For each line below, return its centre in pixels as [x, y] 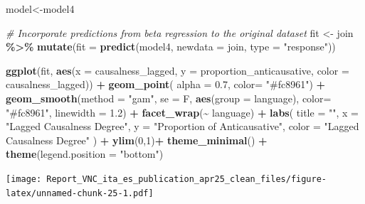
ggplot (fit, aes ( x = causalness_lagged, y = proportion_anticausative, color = [178, 70]
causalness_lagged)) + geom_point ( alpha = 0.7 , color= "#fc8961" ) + [166, 84]
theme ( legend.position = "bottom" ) [85, 154]
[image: [24, 179]
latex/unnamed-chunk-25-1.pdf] [80, 193]
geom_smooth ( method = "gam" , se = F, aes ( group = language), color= [169, 98]
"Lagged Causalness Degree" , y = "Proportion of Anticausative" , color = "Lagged [182, 126]
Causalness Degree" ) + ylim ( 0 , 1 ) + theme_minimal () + [137, 140]
